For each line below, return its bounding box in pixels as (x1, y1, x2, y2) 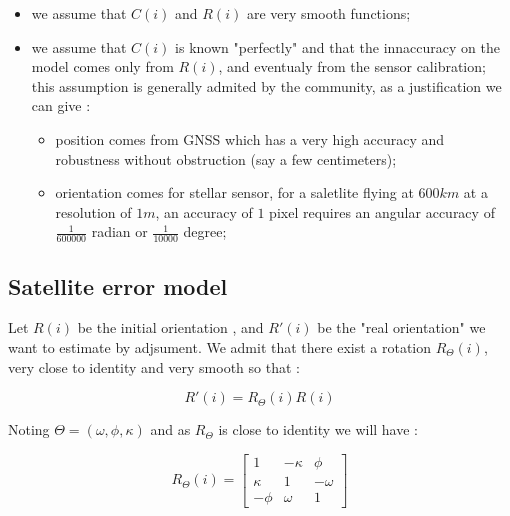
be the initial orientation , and (77, 317, 264, 338)
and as (150, 419, 191, 440)
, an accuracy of (155, 201, 253, 222)
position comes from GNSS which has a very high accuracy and (55, 128, 445, 149)
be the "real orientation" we (317, 317, 486, 338)
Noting (8, 419, 50, 440)
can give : (31, 95, 91, 116)
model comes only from (31, 56, 174, 77)
